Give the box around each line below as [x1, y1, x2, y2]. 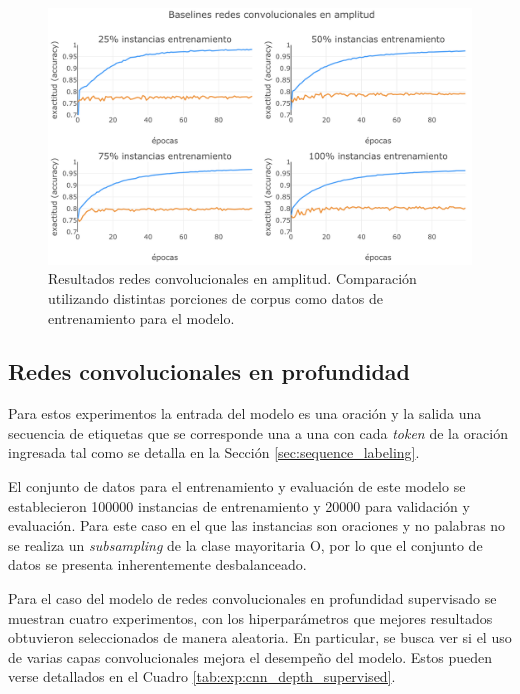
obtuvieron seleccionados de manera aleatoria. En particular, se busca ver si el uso [8, 627, 512, 648]
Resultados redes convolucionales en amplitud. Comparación [48, 268, 417, 289]
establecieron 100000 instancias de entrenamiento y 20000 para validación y [8, 495, 470, 516]
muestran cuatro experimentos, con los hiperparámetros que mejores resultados [8, 607, 493, 628]
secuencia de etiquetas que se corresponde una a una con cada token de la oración [8, 422, 509, 443]
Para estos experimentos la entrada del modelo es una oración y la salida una [8, 403, 482, 424]
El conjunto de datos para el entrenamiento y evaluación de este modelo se [8, 476, 466, 497]
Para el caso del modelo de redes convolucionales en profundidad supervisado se [8, 588, 497, 609]
